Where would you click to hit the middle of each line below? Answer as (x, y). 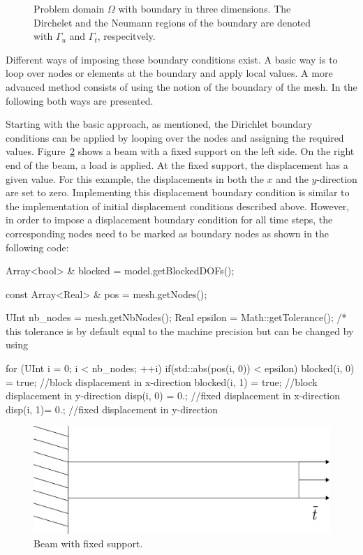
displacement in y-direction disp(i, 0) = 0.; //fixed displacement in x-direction (173, 395)
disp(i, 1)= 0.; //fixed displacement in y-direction (112, 409)
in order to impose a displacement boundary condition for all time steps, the (169, 220)
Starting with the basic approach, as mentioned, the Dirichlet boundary (159, 124)
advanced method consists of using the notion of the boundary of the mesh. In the (181, 86)
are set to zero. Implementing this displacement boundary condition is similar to (178, 192)
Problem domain (69, 8)
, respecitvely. (126, 36)
